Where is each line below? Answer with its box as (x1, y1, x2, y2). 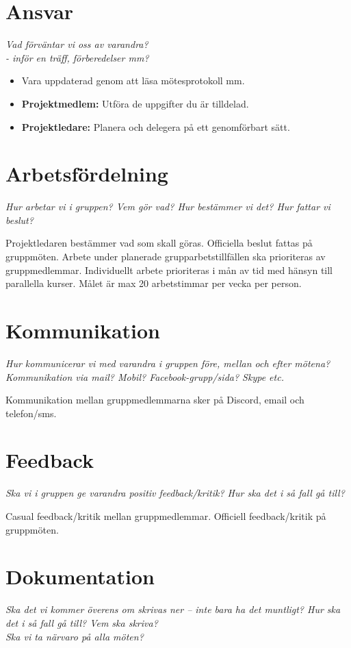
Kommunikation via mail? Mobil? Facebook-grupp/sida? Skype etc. (5, 369, 284, 384)
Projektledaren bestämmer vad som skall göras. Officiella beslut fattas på (5, 236, 313, 250)
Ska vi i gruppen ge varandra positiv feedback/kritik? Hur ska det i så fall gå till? (5, 486, 345, 500)
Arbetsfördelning (5, 160, 168, 188)
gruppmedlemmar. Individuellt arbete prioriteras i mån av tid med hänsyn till (5, 262, 333, 277)
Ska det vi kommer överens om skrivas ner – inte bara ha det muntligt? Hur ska (5, 602, 341, 616)
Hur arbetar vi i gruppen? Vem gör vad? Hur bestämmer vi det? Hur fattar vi (5, 199, 330, 214)
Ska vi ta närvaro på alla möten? (5, 629, 144, 643)
